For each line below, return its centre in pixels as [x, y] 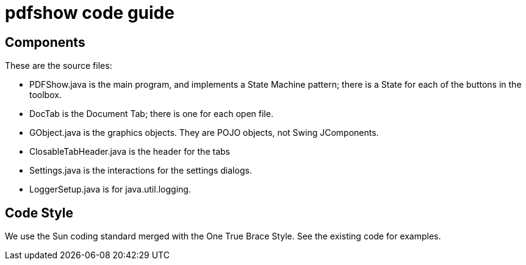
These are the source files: [59, 66]
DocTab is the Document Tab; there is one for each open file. [151, 114]
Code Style [39, 213]
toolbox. [45, 95]
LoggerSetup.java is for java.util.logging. [110, 189]
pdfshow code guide [90, 13]
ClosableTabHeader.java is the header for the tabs [130, 152]
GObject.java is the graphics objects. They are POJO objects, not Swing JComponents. [204, 133]
